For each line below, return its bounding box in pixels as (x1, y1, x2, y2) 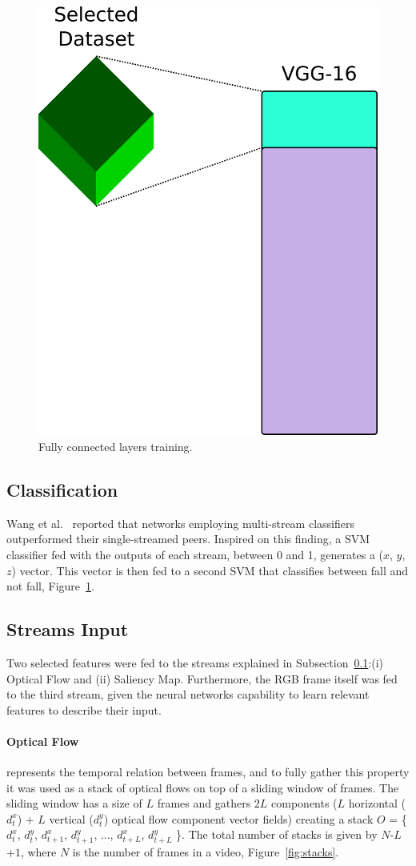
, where (20, 843, 57, 860)
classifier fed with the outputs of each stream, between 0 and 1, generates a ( (6, 546, 384, 562)
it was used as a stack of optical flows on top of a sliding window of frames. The (6, 779, 399, 796)
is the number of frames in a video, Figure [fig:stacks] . (72, 843, 339, 860)
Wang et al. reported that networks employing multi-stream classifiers (6, 514, 354, 531)
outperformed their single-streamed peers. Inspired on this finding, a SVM (6, 530, 370, 547)
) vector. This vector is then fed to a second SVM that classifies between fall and (11, 562, 409, 578)
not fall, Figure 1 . (6, 578, 94, 594)
